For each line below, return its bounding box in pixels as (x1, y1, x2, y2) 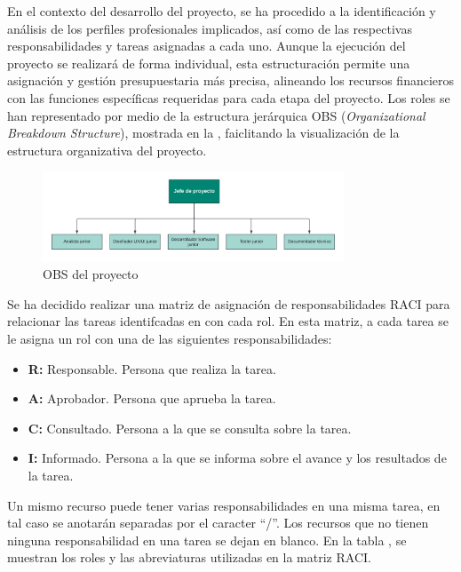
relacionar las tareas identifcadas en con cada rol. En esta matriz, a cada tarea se (7, 312, 449, 330)
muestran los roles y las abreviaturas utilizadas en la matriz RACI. (7, 548, 371, 567)
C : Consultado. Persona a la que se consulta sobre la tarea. (28, 418, 352, 437)
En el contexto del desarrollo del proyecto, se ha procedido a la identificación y (7, 2, 436, 20)
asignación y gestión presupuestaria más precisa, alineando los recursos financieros (7, 71, 455, 90)
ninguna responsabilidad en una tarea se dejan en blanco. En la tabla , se (7, 530, 407, 549)
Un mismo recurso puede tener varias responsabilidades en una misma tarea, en (7, 496, 441, 514)
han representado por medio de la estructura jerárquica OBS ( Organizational (7, 106, 425, 124)
